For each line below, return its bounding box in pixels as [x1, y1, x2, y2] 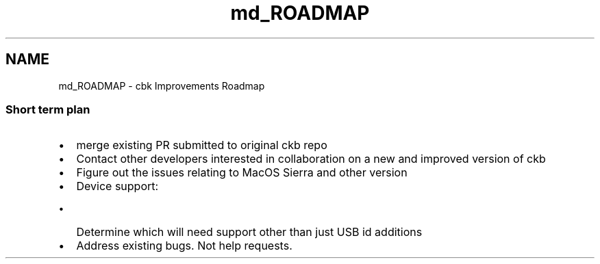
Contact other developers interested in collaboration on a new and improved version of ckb [76, 152, 546, 166]
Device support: [76, 179, 159, 194]
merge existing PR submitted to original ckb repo [76, 138, 327, 153]
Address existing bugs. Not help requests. [76, 239, 292, 253]
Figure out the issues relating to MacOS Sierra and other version [76, 166, 408, 180]
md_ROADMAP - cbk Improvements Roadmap [58, 79, 265, 92]
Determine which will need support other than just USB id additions [76, 225, 423, 239]
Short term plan [5, 102, 90, 116]
